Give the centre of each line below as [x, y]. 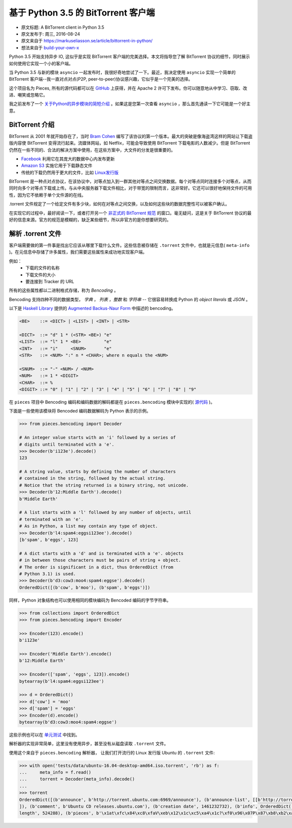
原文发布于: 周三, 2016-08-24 [51, 34]
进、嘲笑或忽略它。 [28, 95]
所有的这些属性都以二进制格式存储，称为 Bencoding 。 [64, 290]
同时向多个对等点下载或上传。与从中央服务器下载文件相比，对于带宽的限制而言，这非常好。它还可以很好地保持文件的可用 [130, 188]
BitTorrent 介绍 [32, 124]
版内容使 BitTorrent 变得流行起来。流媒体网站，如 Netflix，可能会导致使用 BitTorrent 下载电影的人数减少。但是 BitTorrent [129, 143]
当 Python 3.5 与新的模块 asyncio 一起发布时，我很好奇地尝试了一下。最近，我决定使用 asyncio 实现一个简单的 [122, 72]
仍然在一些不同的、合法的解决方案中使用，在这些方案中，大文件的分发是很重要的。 [92, 150]
